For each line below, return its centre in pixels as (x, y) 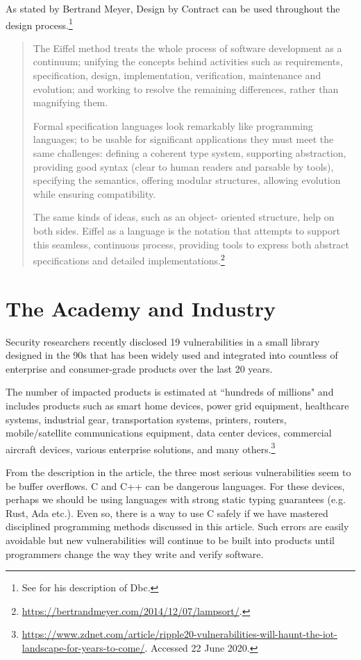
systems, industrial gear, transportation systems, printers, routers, (146, 419)
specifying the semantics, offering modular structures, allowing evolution (187, 180)
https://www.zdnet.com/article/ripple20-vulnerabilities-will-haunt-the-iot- (179, 634)
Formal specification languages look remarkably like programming (173, 125)
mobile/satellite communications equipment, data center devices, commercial (169, 433)
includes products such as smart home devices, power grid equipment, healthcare (177, 405)
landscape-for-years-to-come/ (83, 647)
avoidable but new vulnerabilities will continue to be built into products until (170, 540)
